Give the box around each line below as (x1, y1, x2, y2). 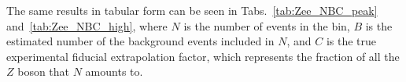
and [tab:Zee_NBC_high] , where (6, 17, 168, 34)
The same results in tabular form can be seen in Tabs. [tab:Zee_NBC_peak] (6, 2, 378, 18)
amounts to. (85, 63, 143, 80)
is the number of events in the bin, (183, 17, 350, 34)
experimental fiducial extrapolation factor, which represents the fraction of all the (6, 48, 400, 64)
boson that (17, 63, 70, 80)
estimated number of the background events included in (6, 33, 275, 49)
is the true (326, 33, 377, 49)
